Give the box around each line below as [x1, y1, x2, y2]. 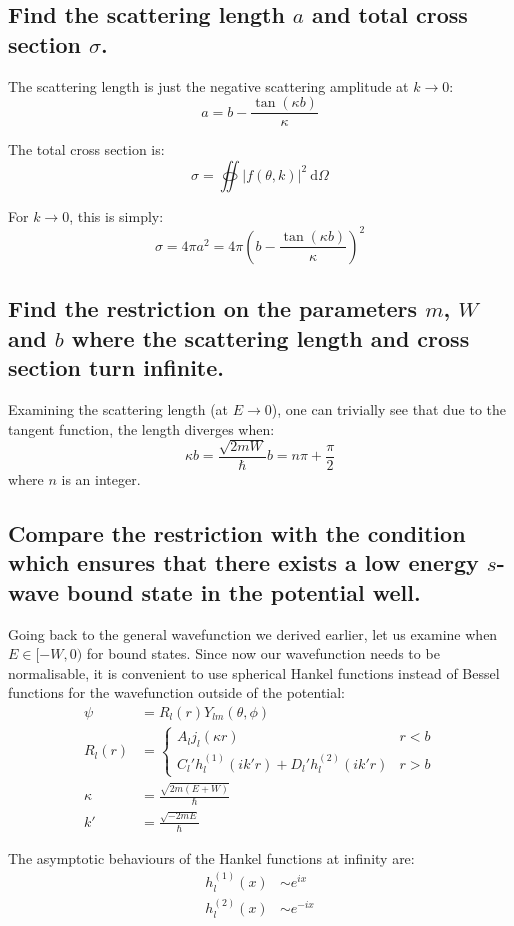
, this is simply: [69, 205, 164, 226]
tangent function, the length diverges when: [8, 418, 275, 439]
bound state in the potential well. [67, 576, 421, 607]
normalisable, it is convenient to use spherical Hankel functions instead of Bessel [8, 662, 500, 683]
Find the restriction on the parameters [8, 293, 418, 324]
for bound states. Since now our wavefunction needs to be [86, 643, 440, 664]
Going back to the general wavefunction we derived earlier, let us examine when [8, 623, 498, 644]
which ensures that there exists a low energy [8, 547, 479, 578]
